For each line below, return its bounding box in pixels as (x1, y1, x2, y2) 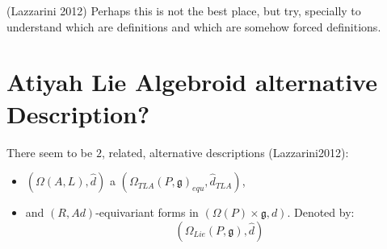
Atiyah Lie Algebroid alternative (6, 65, 377, 98)
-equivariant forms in (95, 204, 199, 221)
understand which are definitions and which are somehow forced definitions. (6, 18, 381, 35)
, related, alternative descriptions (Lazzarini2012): (101, 143, 349, 160)
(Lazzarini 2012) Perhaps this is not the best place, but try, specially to (6, 2, 361, 19)
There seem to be (6, 143, 93, 160)
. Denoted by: (287, 204, 355, 221)
